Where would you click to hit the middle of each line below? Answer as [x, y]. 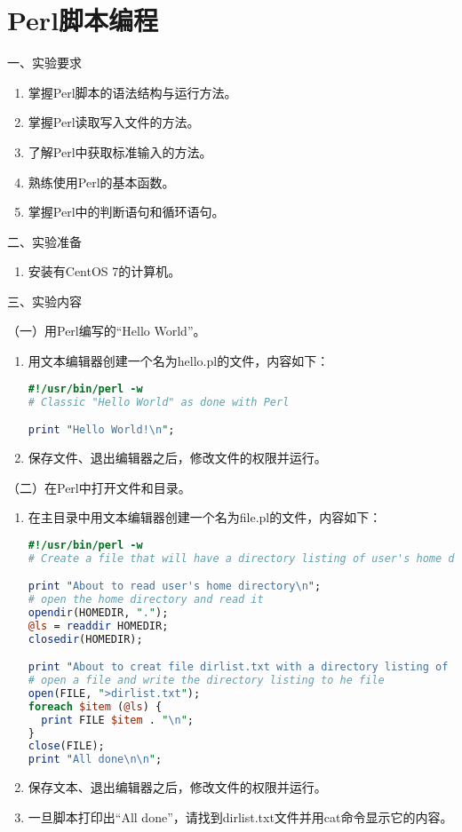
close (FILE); [66, 746]
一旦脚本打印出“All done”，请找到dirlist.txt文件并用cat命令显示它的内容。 [240, 816]
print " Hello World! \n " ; [101, 430]
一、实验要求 [44, 63]
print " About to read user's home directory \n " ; [175, 586]
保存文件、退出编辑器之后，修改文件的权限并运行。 [177, 457]
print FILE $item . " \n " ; [117, 720]
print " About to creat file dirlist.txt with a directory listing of [238, 667]
